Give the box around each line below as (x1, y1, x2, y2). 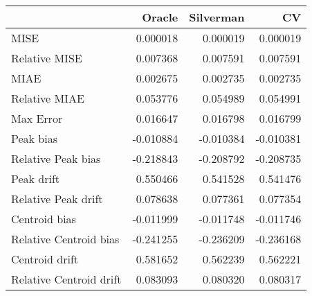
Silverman (189, 9, 245, 25)
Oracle (142, 9, 178, 25)
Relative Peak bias (11, 150, 101, 166)
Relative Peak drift (11, 191, 103, 207)
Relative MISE (11, 50, 82, 66)
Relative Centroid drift (11, 271, 122, 287)
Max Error (11, 110, 63, 126)
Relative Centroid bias (11, 231, 120, 247)
